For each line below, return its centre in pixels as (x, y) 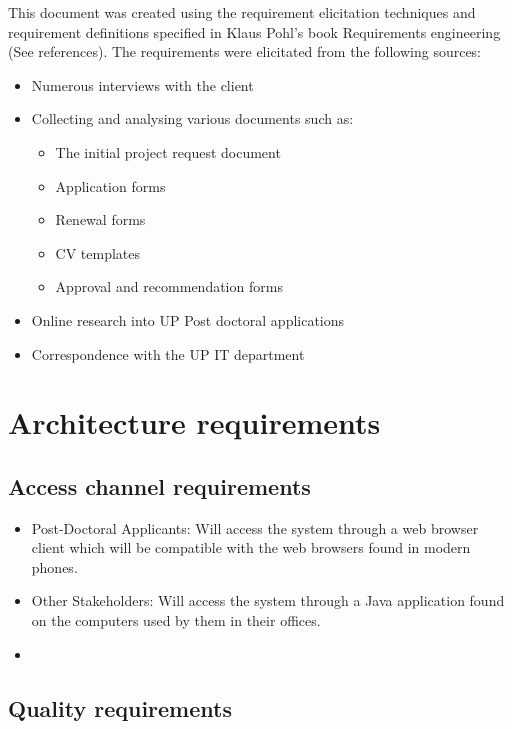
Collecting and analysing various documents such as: (192, 118)
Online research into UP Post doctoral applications (188, 319)
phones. (54, 566)
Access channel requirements (159, 485)
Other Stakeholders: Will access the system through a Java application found (268, 600)
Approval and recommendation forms (169, 286)
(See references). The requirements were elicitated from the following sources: (245, 51)
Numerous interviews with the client (142, 84)
